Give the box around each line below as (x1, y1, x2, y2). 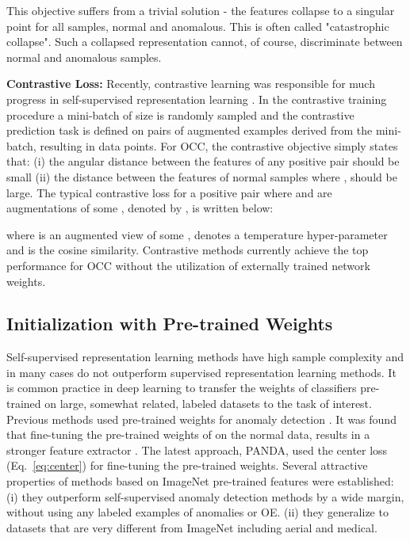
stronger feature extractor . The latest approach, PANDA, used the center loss (6, 441, 388, 458)
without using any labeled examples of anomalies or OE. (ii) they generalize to (6, 504, 389, 520)
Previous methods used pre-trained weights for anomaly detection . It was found (6, 410, 397, 427)
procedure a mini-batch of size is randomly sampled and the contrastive (6, 106, 354, 123)
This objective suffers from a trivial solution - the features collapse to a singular (6, 2, 395, 18)
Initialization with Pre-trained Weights (6, 311, 333, 336)
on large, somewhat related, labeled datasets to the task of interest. (44, 395, 372, 412)
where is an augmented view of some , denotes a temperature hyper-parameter (6, 226, 388, 242)
